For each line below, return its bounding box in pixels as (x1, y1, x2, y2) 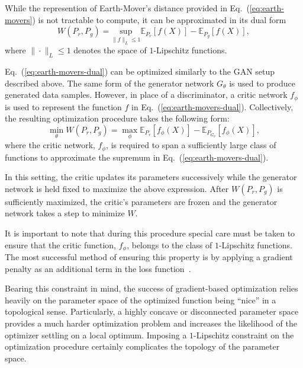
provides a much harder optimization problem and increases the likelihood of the (5, 317, 297, 329)
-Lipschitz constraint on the (194, 328, 294, 341)
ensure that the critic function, (5, 238, 117, 251)
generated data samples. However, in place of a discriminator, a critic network (5, 88, 288, 101)
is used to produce (229, 76, 295, 89)
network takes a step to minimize (5, 207, 125, 219)
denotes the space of (73, 44, 147, 56)
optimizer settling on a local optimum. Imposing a (5, 328, 187, 341)
